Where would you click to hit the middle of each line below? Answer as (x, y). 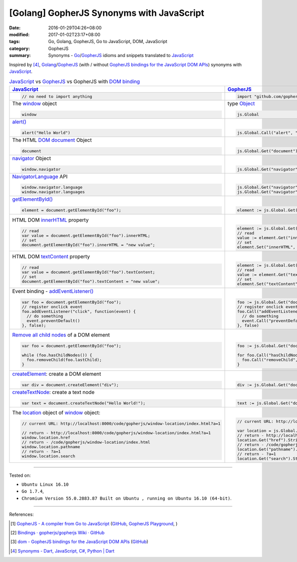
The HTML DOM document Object (52, 140)
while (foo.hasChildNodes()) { (57, 355)
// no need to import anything (57, 96)
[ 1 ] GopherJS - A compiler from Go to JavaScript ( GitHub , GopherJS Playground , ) (94, 523)
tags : (15, 42)
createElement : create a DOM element (57, 374)
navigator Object (32, 158)
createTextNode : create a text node (53, 393)
